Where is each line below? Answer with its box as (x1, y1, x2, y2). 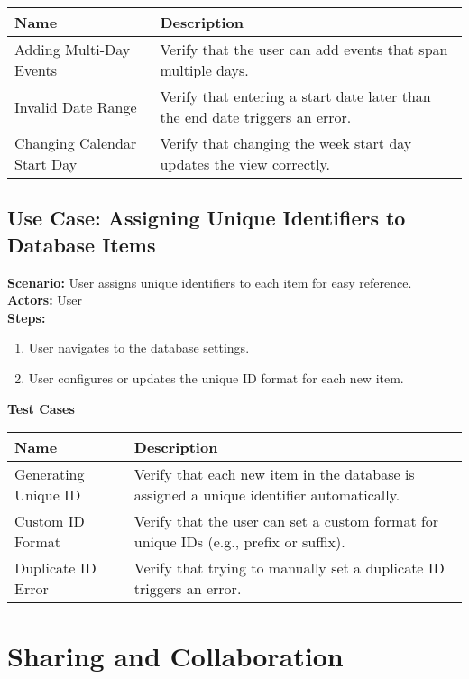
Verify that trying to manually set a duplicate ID (133, 557, 445, 579)
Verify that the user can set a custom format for (133, 510, 439, 532)
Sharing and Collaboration (7, 638, 344, 674)
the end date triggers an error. (160, 106, 352, 127)
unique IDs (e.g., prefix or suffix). (133, 531, 345, 553)
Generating (14, 463, 85, 485)
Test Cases (7, 399, 75, 417)
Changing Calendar (14, 133, 137, 153)
